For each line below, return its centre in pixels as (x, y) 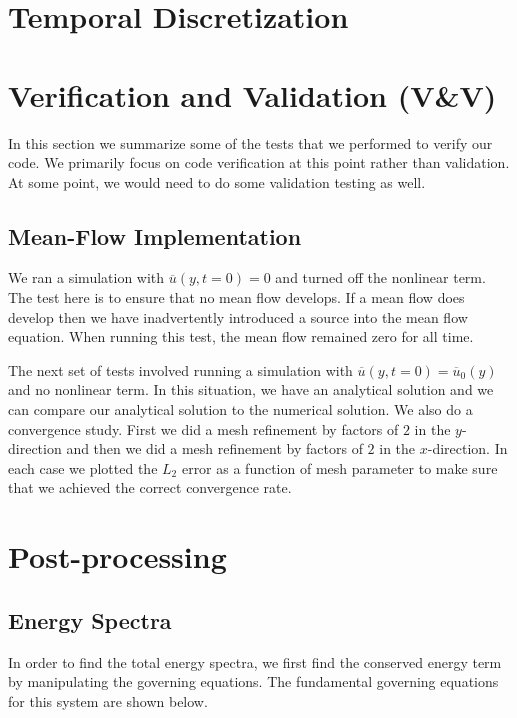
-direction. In (467, 448)
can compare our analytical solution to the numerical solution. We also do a (240, 409)
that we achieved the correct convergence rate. (150, 487)
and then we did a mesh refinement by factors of (214, 448)
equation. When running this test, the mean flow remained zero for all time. (241, 336)
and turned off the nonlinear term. (380, 277)
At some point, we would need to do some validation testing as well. (217, 181)
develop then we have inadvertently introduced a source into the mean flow (238, 316)
